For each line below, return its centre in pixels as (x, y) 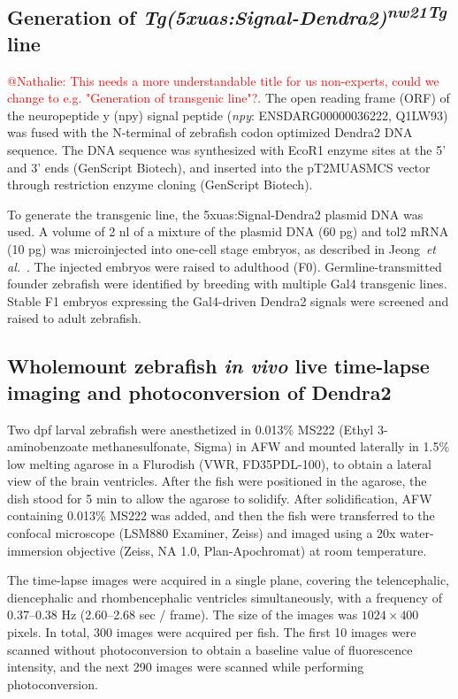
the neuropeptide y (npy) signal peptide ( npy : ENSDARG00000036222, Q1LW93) (228, 115)
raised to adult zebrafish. (74, 318)
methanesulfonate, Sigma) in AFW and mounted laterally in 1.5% (271, 446)
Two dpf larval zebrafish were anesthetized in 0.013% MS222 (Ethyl (191, 429)
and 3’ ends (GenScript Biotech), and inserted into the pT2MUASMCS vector (219, 167)
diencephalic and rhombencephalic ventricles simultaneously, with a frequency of (225, 597)
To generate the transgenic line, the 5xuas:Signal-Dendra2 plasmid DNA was (215, 214)
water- (417, 533)
